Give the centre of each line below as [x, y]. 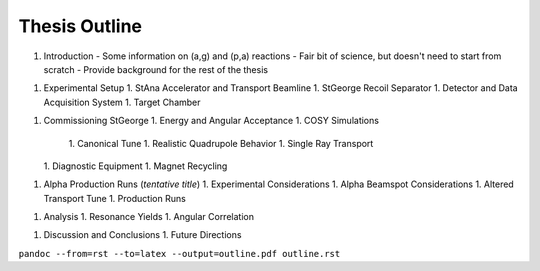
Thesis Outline [80, 26]
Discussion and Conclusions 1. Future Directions [142, 235]
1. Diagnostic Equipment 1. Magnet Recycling [135, 166]
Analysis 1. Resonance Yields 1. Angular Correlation [149, 217]
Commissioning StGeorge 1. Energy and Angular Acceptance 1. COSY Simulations [211, 121]
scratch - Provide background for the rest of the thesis [156, 69]
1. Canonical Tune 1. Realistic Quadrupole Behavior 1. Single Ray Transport [221, 143]
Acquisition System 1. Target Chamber [122, 102]
